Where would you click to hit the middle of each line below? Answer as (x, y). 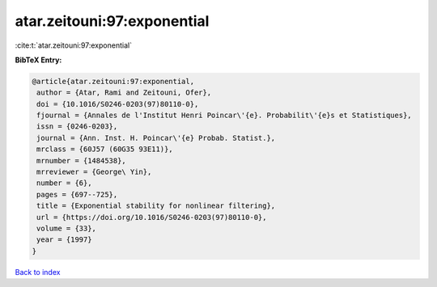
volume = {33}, (67, 228)
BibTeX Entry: (38, 60)
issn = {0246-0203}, (77, 127)
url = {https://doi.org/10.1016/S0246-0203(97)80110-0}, (152, 217)
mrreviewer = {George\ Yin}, (94, 172)
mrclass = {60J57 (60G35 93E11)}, (105, 149)
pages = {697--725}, (77, 194)
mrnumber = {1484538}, (82, 160)
